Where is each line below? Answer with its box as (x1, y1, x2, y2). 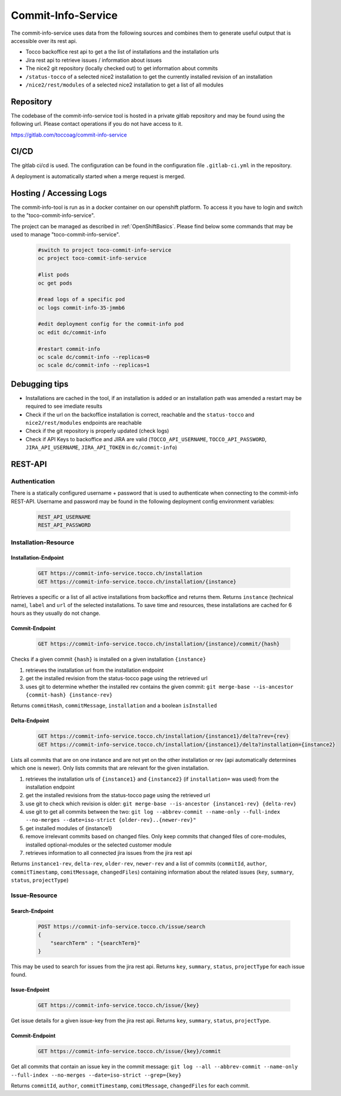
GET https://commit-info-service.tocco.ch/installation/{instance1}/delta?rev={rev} (38, 733, 289, 739)
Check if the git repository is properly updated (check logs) (25, 427, 169, 435)
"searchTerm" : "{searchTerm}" (50, 940, 141, 947)
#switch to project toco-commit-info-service (38, 246, 172, 253)
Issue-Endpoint (11, 986, 50, 994)
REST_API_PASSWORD (38, 522, 91, 529)
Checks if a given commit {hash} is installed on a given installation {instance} (11, 656, 206, 663)
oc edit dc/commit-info (38, 329, 107, 335)
